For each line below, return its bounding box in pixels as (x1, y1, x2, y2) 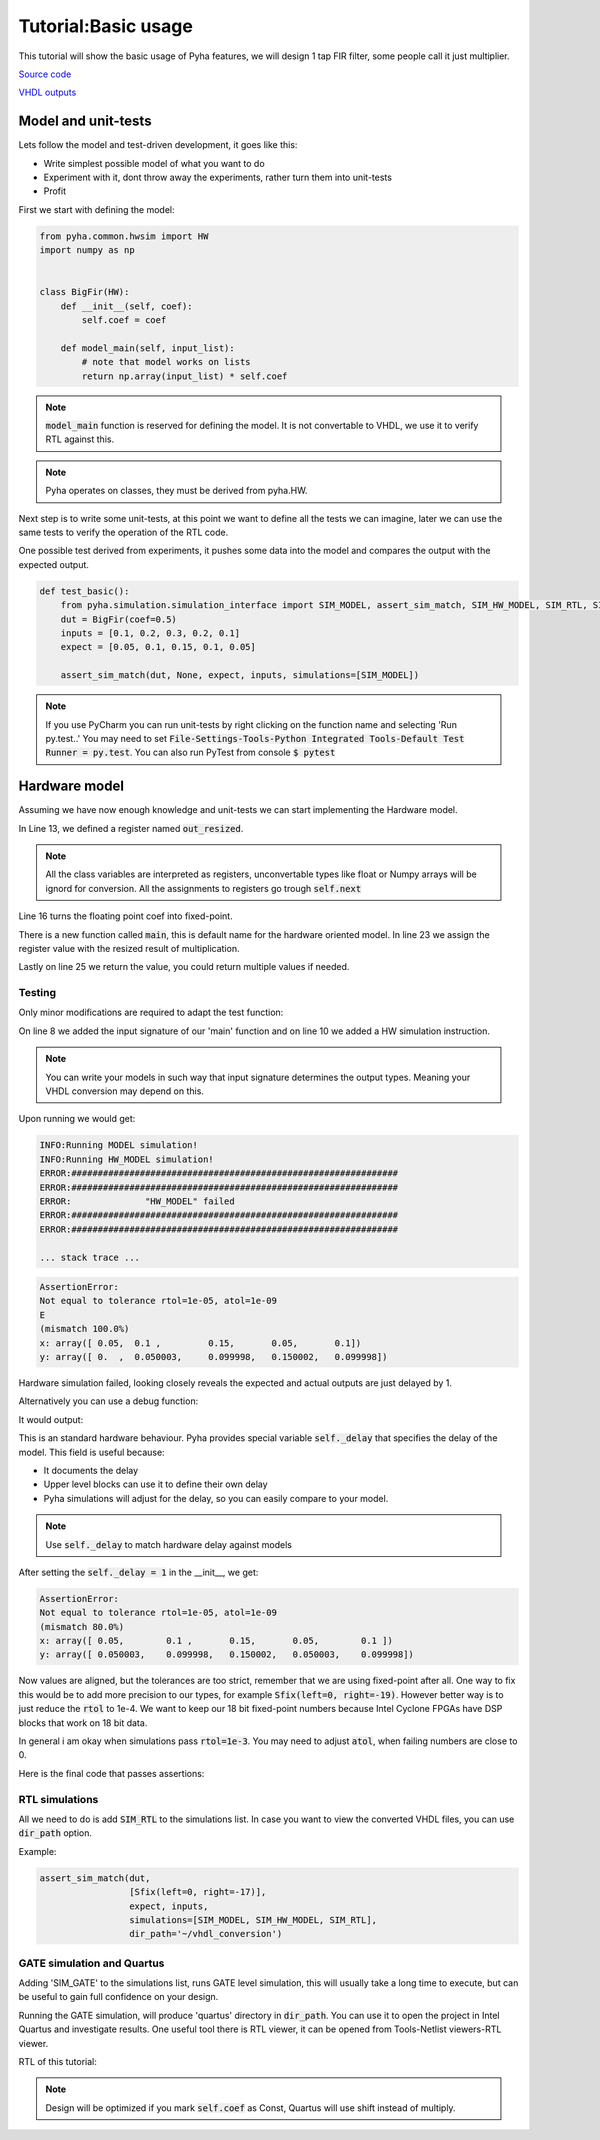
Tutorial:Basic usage (18, 15, 194, 37)
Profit (43, 185, 67, 197)
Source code (18, 68, 72, 80)
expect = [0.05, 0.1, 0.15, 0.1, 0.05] (60, 641, 257, 653)
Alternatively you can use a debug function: (18, 1395, 199, 1407)
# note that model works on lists (81, 356, 251, 368)
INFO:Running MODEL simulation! (39, 1140, 199, 1151)
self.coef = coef (81, 315, 167, 326)
